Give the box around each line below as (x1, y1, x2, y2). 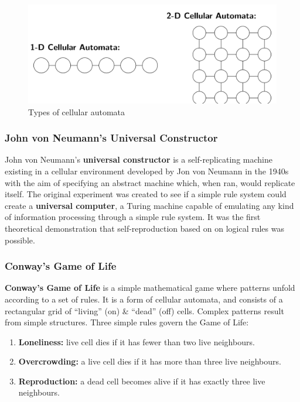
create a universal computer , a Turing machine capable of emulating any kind (5, 199, 294, 211)
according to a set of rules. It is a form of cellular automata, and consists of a (5, 293, 283, 305)
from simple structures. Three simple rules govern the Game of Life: (5, 316, 249, 328)
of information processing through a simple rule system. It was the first (5, 211, 261, 223)
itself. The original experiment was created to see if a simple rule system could (5, 188, 287, 200)
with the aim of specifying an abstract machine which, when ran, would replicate (5, 176, 295, 188)
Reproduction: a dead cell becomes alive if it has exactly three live (18, 374, 265, 387)
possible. (5, 233, 35, 246)
